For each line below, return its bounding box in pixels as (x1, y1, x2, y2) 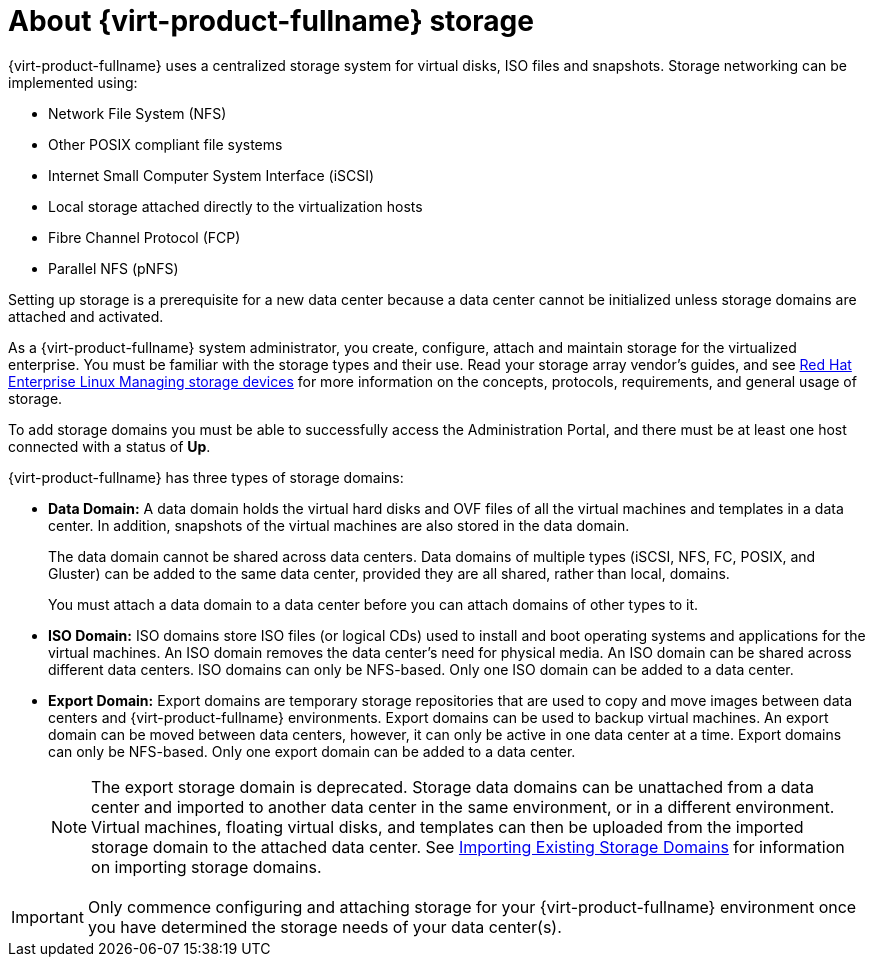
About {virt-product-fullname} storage (8, 4, 534, 38)
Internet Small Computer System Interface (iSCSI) (48, 166, 375, 184)
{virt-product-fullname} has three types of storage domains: (8, 468, 404, 486)
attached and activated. (8, 307, 164, 325)
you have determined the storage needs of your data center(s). (87, 916, 562, 937)
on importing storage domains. (91, 856, 322, 877)
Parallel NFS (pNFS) (48, 259, 179, 277)
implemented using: (8, 73, 138, 91)
